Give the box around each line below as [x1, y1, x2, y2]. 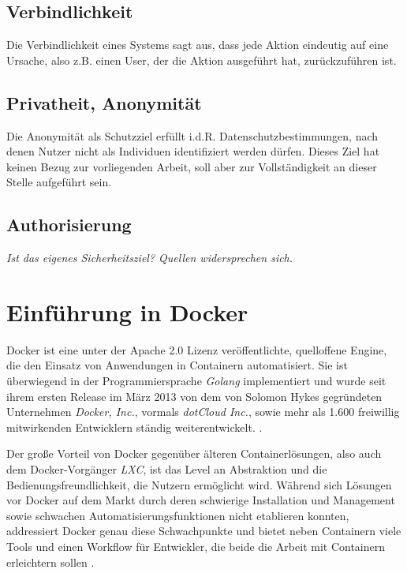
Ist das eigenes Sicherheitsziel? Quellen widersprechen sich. [6, 249, 293, 266]
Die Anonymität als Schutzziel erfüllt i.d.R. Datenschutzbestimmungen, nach [6, 127, 379, 144]
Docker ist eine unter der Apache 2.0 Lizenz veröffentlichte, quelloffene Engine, [6, 341, 387, 358]
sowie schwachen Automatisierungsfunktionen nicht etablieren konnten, [6, 507, 349, 523]
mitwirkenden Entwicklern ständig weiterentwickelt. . [6, 418, 263, 435]
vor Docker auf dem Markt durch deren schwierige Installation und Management [6, 492, 395, 508]
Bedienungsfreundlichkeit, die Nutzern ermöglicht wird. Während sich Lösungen [6, 476, 392, 492]
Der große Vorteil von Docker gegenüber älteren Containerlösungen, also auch [6, 445, 382, 462]
